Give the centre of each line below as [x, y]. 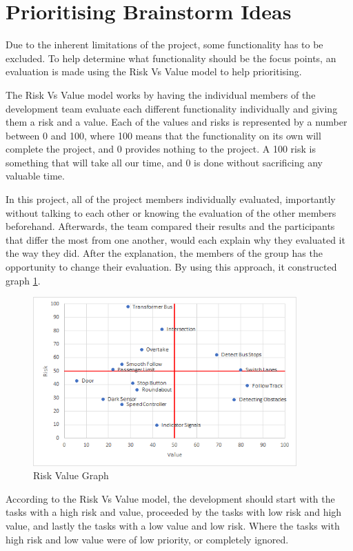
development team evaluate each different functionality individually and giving [172, 108]
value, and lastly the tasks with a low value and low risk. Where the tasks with [173, 525]
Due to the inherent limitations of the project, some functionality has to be [164, 45]
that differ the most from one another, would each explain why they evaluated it [175, 239]
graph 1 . [23, 280]
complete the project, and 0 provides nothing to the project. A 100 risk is [161, 149]
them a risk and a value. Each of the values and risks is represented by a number [176, 122]
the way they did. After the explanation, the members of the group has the [164, 253]
